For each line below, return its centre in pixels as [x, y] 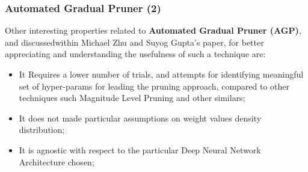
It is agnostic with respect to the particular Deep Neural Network [140, 149]
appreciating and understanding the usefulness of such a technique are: [135, 54]
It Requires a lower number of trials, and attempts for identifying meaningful [161, 74]
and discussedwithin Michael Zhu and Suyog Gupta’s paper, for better [134, 42]
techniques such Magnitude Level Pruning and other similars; [132, 98]
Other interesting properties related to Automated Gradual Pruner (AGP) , [153, 30]
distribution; [42, 130]
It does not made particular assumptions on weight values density [140, 118]
